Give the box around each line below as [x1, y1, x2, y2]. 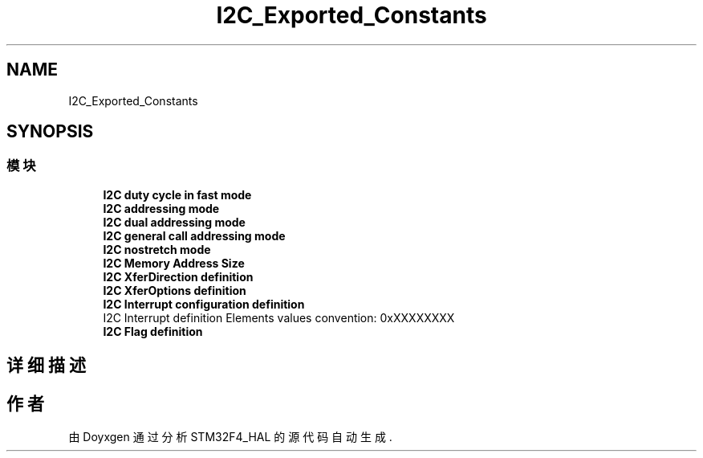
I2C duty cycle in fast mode [103, 187, 252, 202]
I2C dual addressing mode [103, 215, 246, 229]
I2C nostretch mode [103, 242, 211, 256]
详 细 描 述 [6, 355, 86, 376]
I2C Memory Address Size [103, 256, 245, 270]
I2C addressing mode [103, 201, 220, 215]
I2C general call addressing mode [103, 228, 286, 243]
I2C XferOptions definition [103, 283, 246, 297]
